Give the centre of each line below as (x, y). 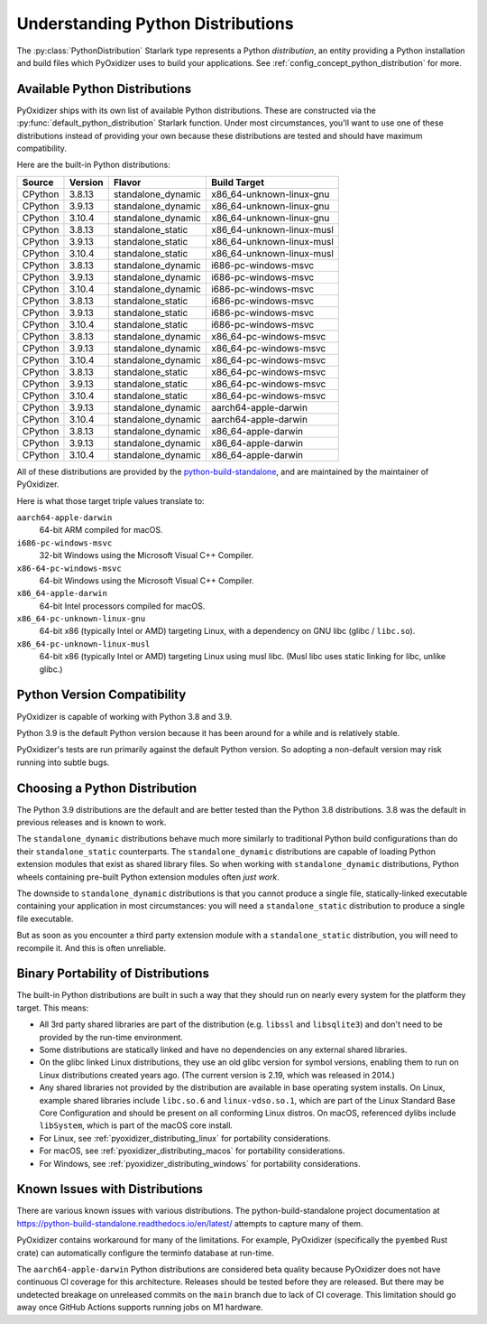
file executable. (45, 918)
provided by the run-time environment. (111, 1037)
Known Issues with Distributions (110, 1189)
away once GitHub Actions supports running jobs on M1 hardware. (140, 1307)
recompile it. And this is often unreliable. (92, 947)
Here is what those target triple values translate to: (110, 500)
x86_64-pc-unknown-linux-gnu (81, 619)
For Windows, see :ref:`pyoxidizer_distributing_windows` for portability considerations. (200, 1163)
